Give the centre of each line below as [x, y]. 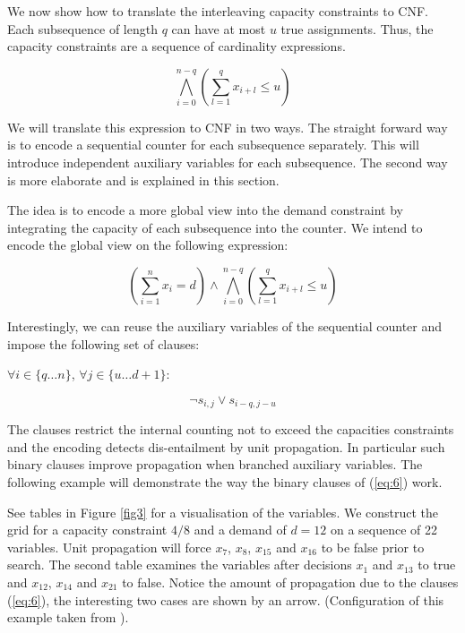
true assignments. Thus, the [357, 28]
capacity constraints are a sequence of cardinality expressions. [177, 46]
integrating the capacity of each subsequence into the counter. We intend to [215, 227]
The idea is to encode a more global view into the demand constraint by [205, 210]
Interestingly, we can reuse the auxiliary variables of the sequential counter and [225, 325]
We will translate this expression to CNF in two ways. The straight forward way [228, 127]
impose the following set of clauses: [103, 343]
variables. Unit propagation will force [109, 547]
